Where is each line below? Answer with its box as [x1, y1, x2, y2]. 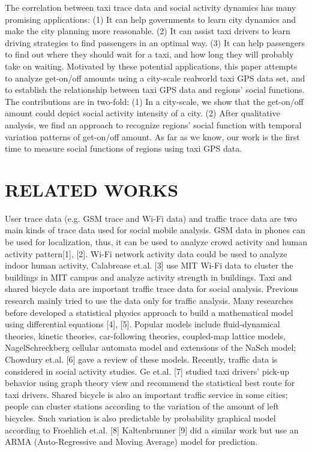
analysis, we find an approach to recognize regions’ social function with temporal [5, 118, 302, 131]
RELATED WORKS [5, 177, 179, 201]
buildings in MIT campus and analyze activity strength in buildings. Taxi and [5, 270, 292, 283]
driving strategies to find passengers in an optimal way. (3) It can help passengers [5, 36, 305, 49]
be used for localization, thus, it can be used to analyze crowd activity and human [5, 236, 307, 248]
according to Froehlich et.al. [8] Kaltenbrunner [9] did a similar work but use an [5, 423, 299, 436]
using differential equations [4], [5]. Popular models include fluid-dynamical [5, 318, 280, 330]
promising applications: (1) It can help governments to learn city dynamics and [5, 13, 296, 25]
